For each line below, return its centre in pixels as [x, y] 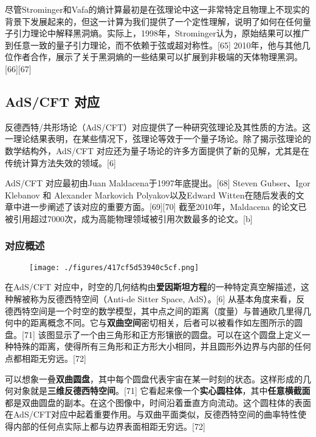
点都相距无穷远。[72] [46, 358]
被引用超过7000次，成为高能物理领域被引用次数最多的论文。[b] [129, 218]
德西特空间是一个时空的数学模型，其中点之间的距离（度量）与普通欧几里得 [154, 310]
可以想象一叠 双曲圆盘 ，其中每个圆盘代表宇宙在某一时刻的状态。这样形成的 [154, 378]
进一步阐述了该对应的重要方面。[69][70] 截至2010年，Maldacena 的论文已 [164, 207]
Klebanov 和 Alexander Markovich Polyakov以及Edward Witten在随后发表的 [150, 195]
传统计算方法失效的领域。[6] [60, 162]
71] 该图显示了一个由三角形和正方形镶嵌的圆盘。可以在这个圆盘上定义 [163, 334]
